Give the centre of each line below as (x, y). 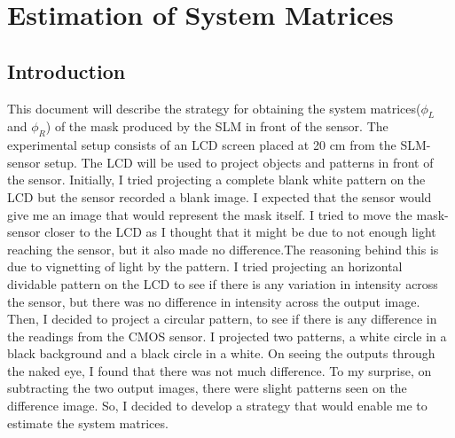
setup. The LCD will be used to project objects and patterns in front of (239, 162)
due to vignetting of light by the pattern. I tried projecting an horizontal (205, 266)
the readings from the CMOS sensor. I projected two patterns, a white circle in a (227, 336)
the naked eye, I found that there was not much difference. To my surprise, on (220, 370)
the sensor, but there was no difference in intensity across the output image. (214, 301)
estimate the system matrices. (88, 422)
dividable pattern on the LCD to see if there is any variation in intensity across (223, 283)
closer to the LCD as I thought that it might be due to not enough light (240, 232)
